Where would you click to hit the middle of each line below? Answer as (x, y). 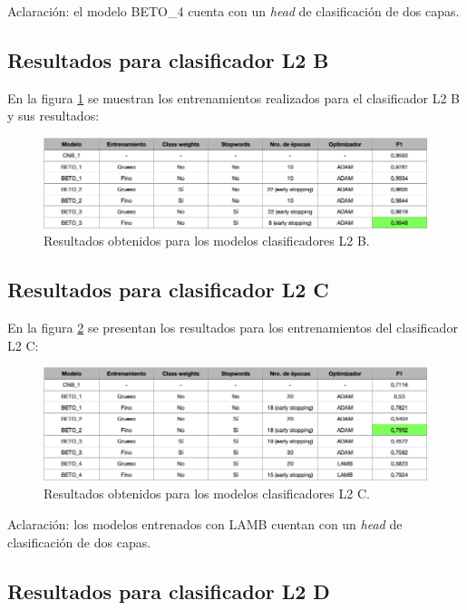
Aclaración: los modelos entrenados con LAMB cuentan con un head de (205, 524)
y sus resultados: (54, 116)
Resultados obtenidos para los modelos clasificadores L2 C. (207, 494)
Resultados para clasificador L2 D (169, 591)
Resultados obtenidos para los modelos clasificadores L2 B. (207, 241)
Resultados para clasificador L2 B (168, 59)
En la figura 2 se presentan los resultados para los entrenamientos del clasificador (233, 328)
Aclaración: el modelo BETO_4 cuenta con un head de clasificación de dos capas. (233, 11)
